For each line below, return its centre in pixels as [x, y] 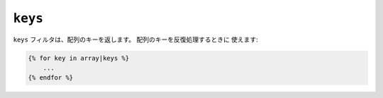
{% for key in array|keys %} [79, 58]
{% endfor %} [51, 78]
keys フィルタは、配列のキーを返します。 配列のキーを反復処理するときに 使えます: [135, 39]
